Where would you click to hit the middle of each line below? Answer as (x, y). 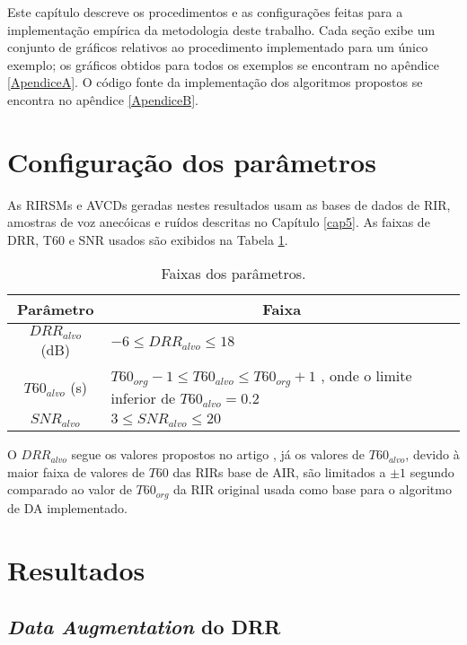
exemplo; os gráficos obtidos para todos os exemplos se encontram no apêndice (223, 64)
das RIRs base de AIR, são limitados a (279, 471)
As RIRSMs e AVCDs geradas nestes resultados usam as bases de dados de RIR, (229, 204)
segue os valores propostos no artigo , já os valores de (218, 454)
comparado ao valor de (70, 489)
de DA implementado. (67, 507)
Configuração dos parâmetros (192, 161)
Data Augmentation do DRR (144, 627)
